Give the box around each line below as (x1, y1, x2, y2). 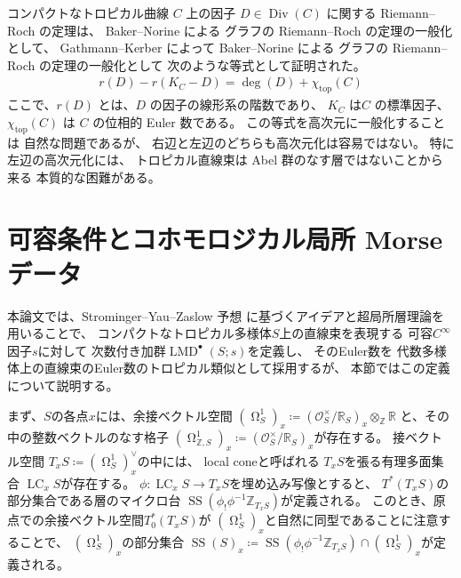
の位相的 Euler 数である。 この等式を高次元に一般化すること (92, 112, 445, 131)
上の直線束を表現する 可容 (279, 324, 433, 342)
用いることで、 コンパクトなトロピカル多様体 (7, 324, 272, 342)
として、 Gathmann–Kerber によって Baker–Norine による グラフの (7, 38, 389, 57)
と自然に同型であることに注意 (264, 510, 439, 529)
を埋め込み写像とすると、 (229, 473, 378, 492)
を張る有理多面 (344, 451, 432, 470)
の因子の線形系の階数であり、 (149, 95, 324, 114)
